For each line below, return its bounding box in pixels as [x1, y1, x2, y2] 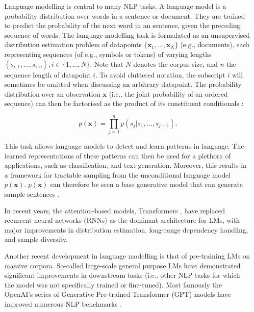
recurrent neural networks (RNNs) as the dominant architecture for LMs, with [4, 215, 240, 225]
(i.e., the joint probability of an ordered [109, 88, 228, 99]
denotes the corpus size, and [133, 58, 218, 69]
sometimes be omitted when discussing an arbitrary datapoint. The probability [4, 79, 242, 89]
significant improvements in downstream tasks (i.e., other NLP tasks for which [4, 270, 240, 280]
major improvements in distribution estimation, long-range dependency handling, [4, 224, 248, 234]
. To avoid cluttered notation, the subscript [95, 69, 226, 79]
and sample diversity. [4, 234, 68, 244]
